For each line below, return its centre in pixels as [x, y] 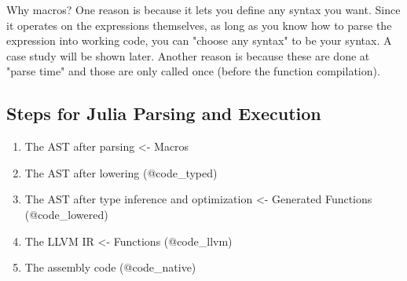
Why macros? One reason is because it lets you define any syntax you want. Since [203, 9]
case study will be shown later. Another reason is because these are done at [188, 55]
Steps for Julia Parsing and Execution [164, 113]
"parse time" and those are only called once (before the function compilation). [193, 71]
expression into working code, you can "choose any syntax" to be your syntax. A [199, 40]
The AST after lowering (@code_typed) [121, 172]
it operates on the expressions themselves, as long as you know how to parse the [199, 25]
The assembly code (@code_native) [110, 267]
